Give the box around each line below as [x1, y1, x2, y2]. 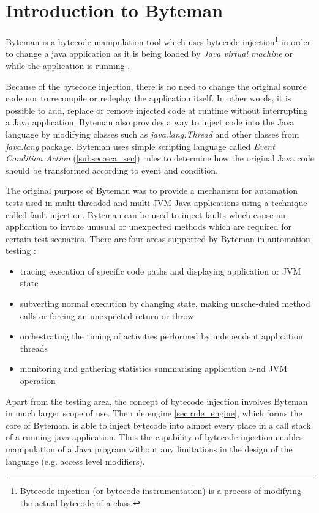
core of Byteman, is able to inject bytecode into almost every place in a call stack [6, 418, 311, 431]
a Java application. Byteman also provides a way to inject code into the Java [6, 116, 295, 128]
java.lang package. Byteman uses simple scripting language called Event [6, 139, 275, 152]
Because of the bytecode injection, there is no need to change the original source [6, 79, 307, 92]
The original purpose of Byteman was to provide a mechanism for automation [6, 184, 298, 197]
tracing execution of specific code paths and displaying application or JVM [20, 264, 301, 277]
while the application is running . [6, 59, 130, 72]
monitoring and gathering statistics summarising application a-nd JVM [20, 362, 288, 375]
